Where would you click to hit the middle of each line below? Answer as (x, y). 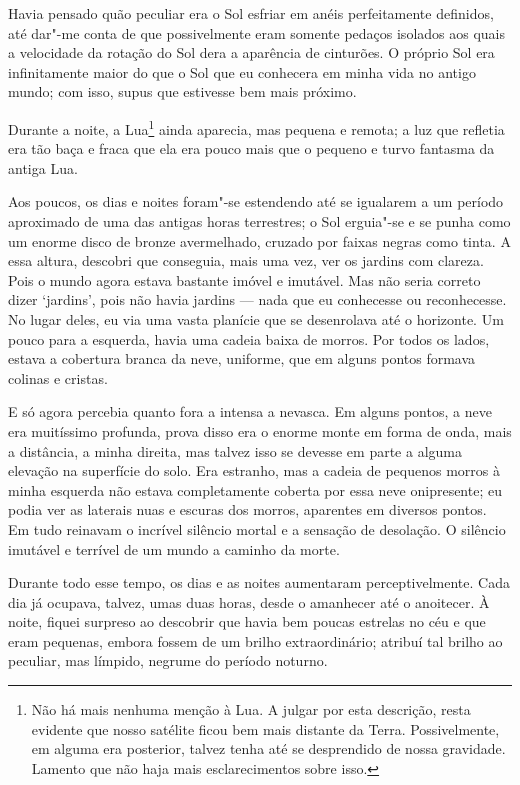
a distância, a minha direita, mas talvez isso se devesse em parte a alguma (235, 450)
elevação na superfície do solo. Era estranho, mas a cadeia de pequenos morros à (254, 470)
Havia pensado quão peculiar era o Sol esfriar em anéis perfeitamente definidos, (251, 13)
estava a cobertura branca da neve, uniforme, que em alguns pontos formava (242, 358)
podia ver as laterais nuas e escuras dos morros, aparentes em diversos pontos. (247, 509)
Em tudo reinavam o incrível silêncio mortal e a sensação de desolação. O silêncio (257, 528)
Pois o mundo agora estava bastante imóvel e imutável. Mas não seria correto (244, 279)
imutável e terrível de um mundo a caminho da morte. (174, 548)
